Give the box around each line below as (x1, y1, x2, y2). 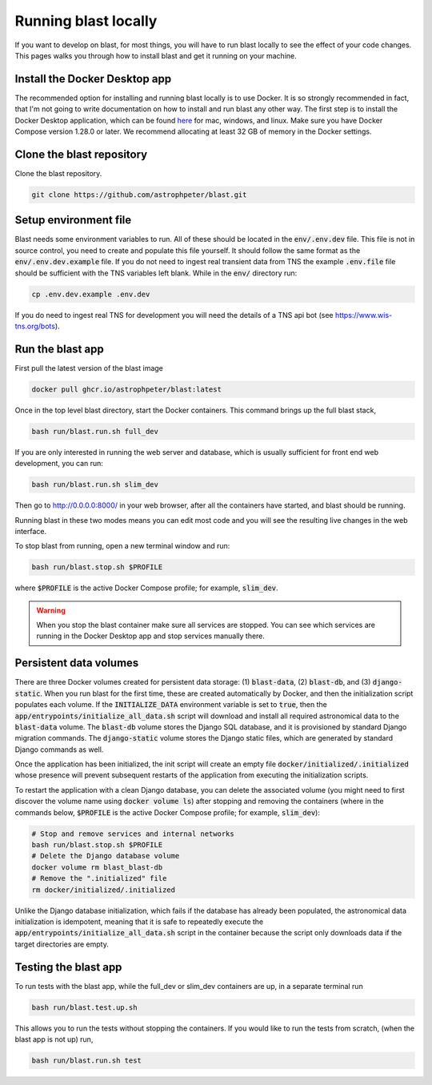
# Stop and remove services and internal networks (31, 829, 235, 838)
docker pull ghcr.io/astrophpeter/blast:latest (31, 384, 222, 394)
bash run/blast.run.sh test (31, 1056, 142, 1065)
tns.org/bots (14, 321, 56, 331)
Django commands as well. (14, 745, 104, 754)
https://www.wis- (334, 310, 392, 319)
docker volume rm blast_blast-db (31, 862, 163, 872)
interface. (14, 526, 47, 536)
